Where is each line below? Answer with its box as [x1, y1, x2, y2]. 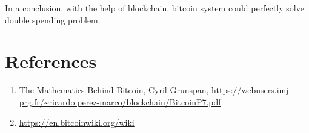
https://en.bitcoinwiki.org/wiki [19, 116, 135, 128]
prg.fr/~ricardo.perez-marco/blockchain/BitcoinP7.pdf [19, 95, 221, 108]
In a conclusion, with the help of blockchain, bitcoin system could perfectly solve [5, 2, 304, 14]
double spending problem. [5, 13, 101, 26]
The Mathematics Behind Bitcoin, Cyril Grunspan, [19, 84, 209, 96]
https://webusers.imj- [211, 84, 292, 96]
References [5, 49, 97, 73]
